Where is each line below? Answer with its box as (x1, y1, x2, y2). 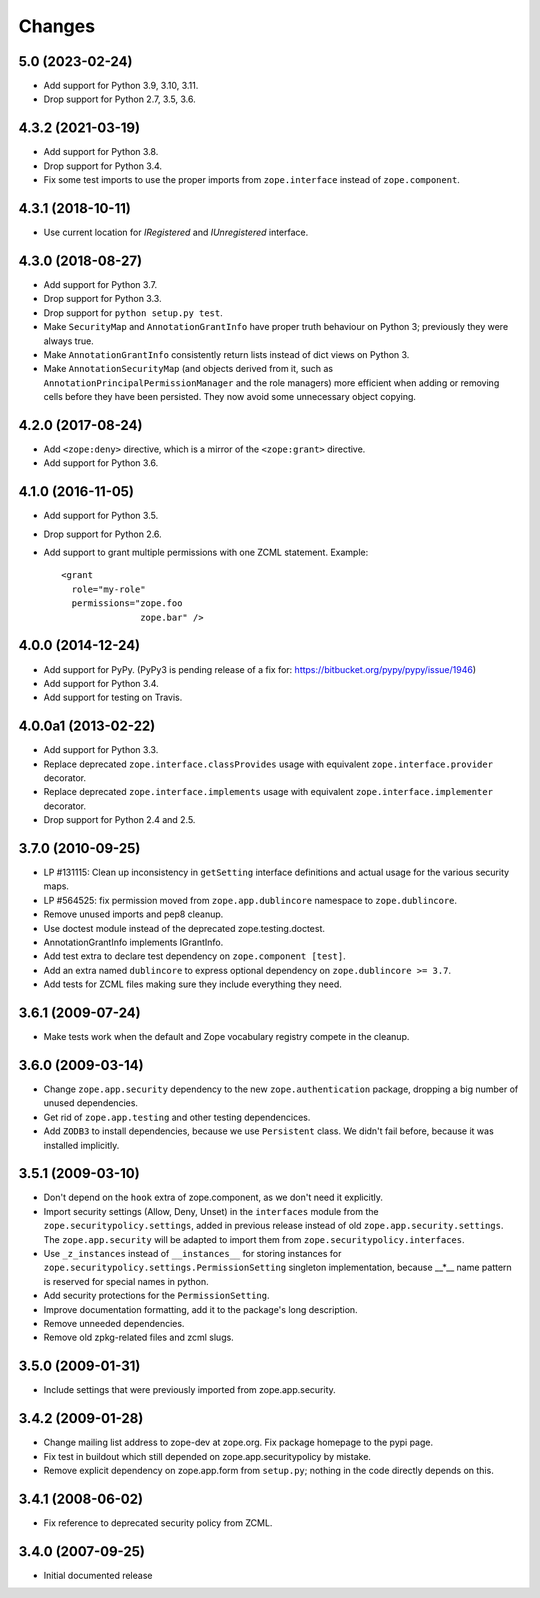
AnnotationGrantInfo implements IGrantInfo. (43, 936, 224, 949)
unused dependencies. (43, 1097, 139, 1109)
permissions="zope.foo (71, 598, 183, 609)
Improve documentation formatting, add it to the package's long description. (43, 1303, 359, 1315)
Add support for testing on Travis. (43, 691, 183, 704)
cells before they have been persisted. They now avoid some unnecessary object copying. (43, 391, 417, 403)
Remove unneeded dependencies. (43, 1318, 185, 1329)
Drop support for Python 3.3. (43, 293, 162, 305)
